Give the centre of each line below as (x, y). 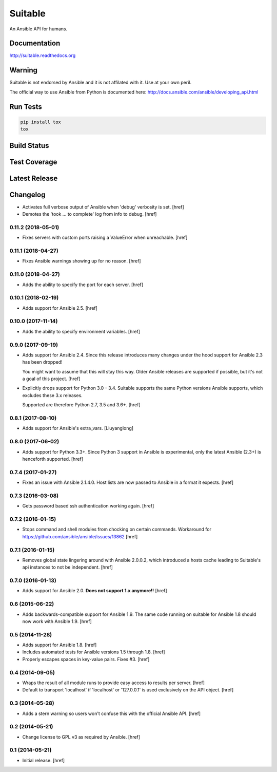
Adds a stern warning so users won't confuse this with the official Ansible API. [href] (112, 713)
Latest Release (34, 178)
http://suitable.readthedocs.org (43, 55)
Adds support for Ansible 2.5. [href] (60, 308)
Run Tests (26, 107)
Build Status (29, 146)
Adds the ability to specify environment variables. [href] (81, 331)
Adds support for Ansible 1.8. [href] (60, 645)
